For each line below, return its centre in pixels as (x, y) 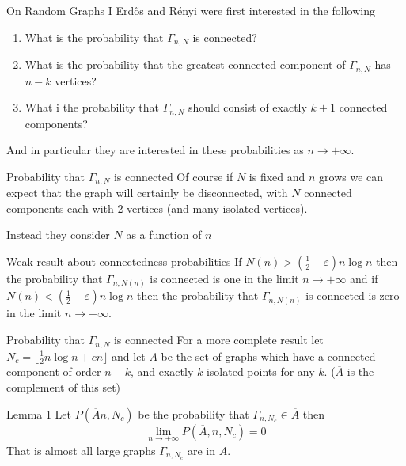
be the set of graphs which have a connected (268, 356)
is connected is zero (353, 296)
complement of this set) (64, 386)
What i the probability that (92, 107)
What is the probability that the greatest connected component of (185, 64)
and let (129, 356)
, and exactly (162, 371)
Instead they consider (58, 235)
